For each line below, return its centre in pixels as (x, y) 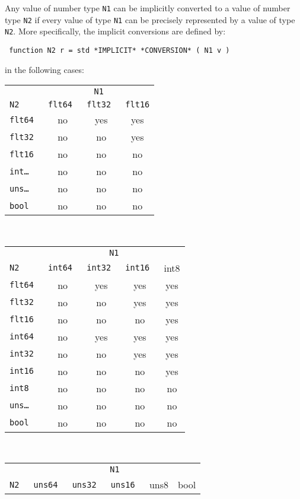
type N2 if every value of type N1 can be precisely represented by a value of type (150, 19)
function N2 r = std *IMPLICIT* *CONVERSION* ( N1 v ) (119, 50)
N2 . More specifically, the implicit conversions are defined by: (115, 31)
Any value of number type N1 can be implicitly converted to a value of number (148, 8)
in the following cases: (44, 69)
